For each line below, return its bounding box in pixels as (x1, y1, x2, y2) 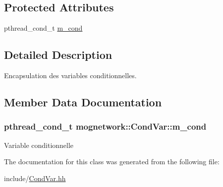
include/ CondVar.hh (4, 173, 66, 183)
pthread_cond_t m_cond (4, 23, 83, 33)
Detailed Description (4, 47, 112, 62)
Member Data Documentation (4, 94, 162, 109)
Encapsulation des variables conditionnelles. (4, 70, 137, 80)
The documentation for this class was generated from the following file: (4, 156, 220, 167)
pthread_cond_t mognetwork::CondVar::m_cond (4, 120, 207, 133)
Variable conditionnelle (4, 140, 74, 150)
